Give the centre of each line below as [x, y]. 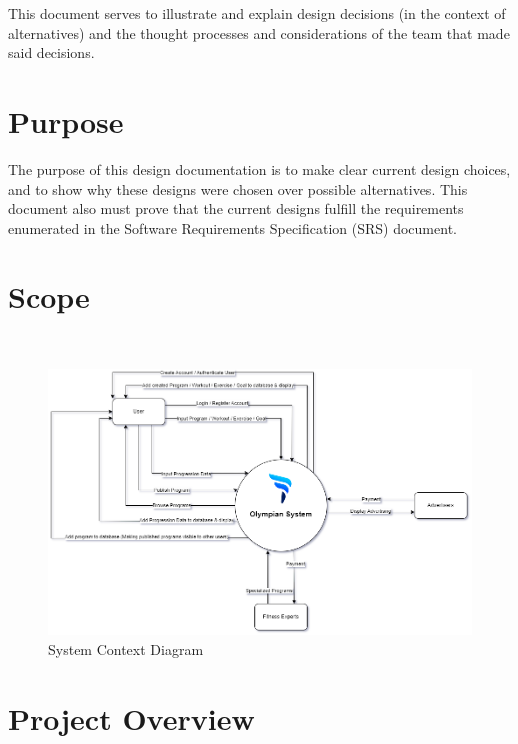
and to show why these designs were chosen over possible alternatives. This [238, 188]
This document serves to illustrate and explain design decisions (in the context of [257, 13]
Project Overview [131, 717]
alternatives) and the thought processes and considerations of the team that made [259, 32]
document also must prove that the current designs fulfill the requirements [236, 208]
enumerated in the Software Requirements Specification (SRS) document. [232, 227]
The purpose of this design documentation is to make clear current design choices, [259, 168]
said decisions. [51, 52]
